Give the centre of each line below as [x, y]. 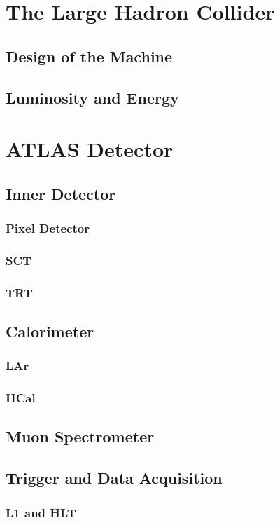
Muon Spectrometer [80, 436]
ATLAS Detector [90, 149]
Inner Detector [61, 193]
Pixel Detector [48, 228]
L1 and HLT [41, 512]
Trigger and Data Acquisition [114, 478]
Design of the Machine [89, 56]
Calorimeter [50, 331]
